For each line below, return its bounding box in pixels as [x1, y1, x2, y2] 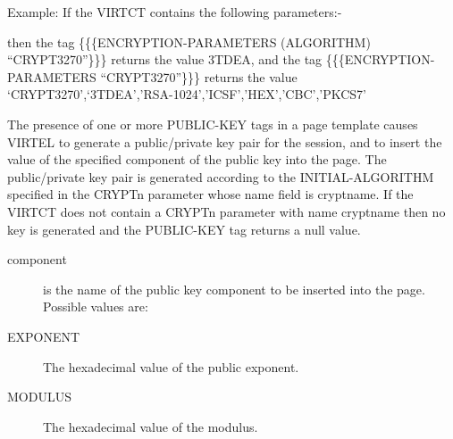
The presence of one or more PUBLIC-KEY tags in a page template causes [7, 114, 418, 133]
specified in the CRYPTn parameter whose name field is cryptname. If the [7, 185, 414, 203]
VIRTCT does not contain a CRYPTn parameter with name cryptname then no [7, 202, 446, 220]
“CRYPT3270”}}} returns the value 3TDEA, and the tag [7, 50, 323, 69]
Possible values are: [43, 297, 148, 316]
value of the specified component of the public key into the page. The [7, 150, 387, 169]
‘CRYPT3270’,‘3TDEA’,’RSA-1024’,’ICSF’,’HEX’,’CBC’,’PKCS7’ [7, 85, 366, 104]
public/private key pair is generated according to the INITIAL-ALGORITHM [7, 167, 434, 186]
